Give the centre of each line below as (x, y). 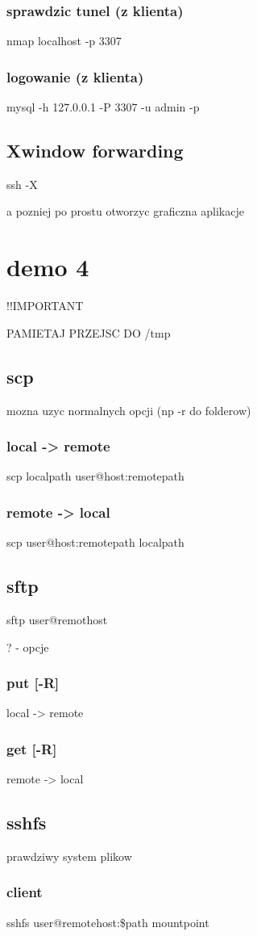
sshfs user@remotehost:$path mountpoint (108, 922)
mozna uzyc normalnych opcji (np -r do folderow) (129, 410)
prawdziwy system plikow (69, 856)
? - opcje (28, 646)
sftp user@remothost (57, 619)
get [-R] (32, 748)
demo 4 (48, 267)
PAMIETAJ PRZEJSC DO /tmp (89, 332)
